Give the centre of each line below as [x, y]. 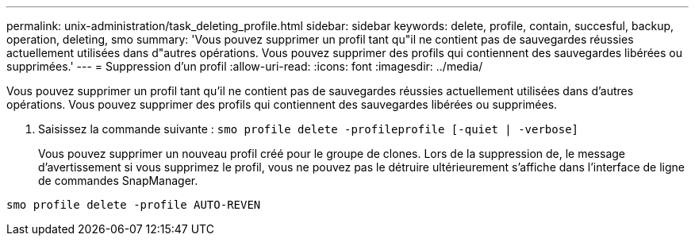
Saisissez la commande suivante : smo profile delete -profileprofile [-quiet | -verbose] [308, 129]
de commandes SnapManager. [118, 181]
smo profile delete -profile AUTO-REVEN [134, 205]
